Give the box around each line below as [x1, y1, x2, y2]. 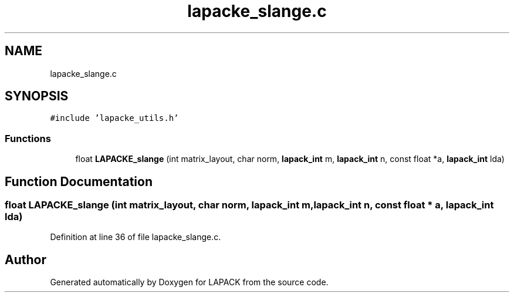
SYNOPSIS [5, 89, 69, 104]
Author [5, 252, 46, 267]
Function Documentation [5, 174, 153, 189]
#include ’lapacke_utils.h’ [50, 113, 179, 123]
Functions [5, 132, 51, 144]
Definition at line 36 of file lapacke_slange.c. [50, 232, 221, 242]
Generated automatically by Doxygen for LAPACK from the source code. [50, 277, 329, 288]
